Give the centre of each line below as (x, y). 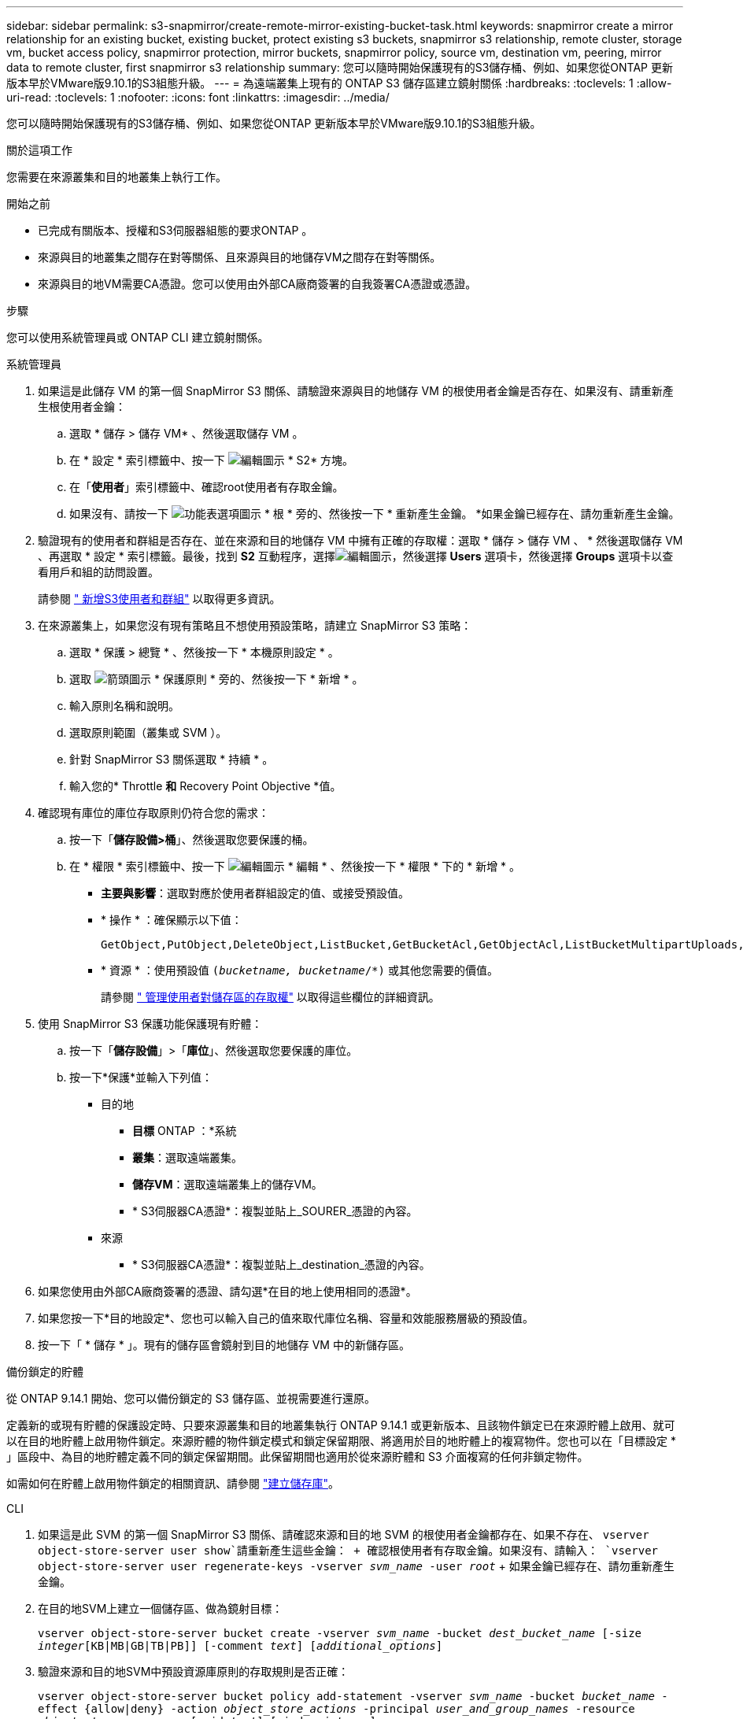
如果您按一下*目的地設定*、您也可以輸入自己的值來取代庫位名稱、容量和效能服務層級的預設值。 (286, 1318)
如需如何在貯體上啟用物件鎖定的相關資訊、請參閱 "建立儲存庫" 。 (173, 1483)
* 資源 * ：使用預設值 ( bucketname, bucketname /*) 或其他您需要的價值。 (299, 970)
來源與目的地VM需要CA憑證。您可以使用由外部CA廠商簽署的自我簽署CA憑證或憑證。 (257, 284)
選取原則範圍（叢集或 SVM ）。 (148, 732)
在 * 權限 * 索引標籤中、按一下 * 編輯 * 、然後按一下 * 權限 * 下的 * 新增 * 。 (295, 866)
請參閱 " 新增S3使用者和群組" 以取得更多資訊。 (159, 599)
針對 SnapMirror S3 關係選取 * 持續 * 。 (172, 759)
